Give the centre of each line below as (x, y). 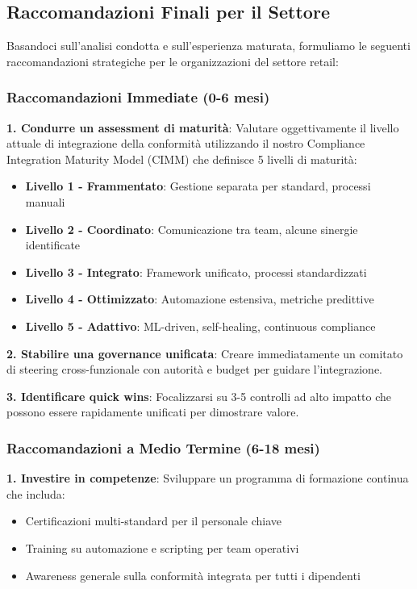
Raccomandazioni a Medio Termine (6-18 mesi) (163, 447)
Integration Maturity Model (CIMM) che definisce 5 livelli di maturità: (182, 159)
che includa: (36, 493)
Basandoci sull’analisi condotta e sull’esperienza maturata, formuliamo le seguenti (208, 46)
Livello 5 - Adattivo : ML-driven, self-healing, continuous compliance (200, 326)
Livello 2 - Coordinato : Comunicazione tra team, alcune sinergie (192, 229)
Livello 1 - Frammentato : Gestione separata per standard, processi (198, 186)
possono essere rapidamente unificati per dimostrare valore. (153, 412)
